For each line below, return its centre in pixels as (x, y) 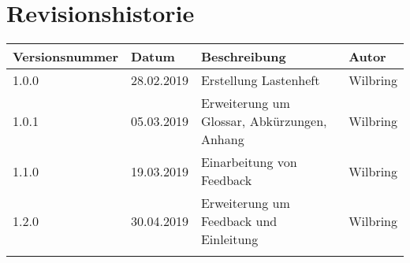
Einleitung (229, 239)
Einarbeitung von (249, 162)
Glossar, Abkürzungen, (264, 121)
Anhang (222, 139)
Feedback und (239, 221)
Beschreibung (243, 57)
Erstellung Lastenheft (260, 80)
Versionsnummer (66, 57)
